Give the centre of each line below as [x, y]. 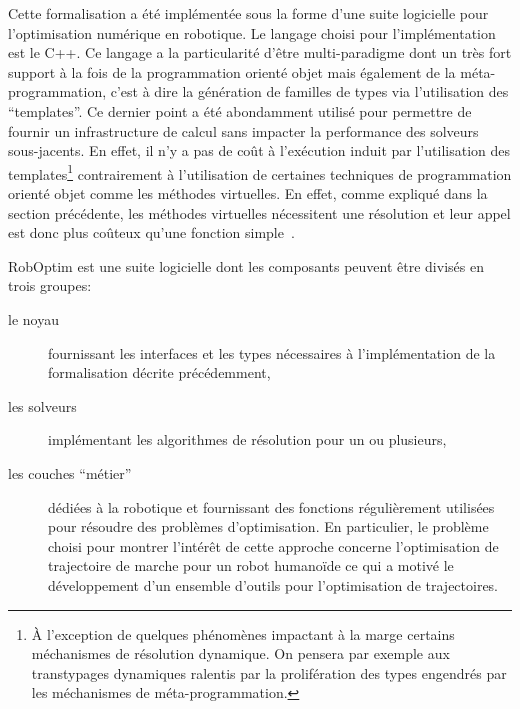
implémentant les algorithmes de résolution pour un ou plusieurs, [247, 439]
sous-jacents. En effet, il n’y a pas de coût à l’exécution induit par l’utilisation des [259, 150]
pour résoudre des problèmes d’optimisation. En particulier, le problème [268, 526]
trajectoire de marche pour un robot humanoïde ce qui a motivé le [251, 565]
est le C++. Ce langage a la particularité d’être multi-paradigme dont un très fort [260, 52]
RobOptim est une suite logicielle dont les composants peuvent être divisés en [246, 265]
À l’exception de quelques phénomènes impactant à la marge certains [243, 633]
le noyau [33, 318]
